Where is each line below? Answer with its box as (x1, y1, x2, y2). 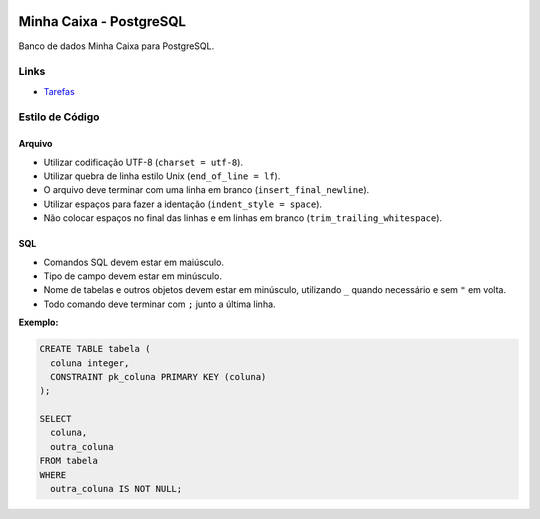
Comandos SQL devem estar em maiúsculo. (43, 256, 225, 268)
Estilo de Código (18, 110, 100, 124)
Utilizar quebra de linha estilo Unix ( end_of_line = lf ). (43, 170, 281, 182)
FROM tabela (39, 455, 99, 467)
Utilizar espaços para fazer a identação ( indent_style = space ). (43, 198, 323, 210)
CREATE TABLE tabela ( (39, 343, 151, 355)
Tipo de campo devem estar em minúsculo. (43, 270, 222, 282)
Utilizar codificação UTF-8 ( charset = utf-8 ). (43, 156, 244, 168)
